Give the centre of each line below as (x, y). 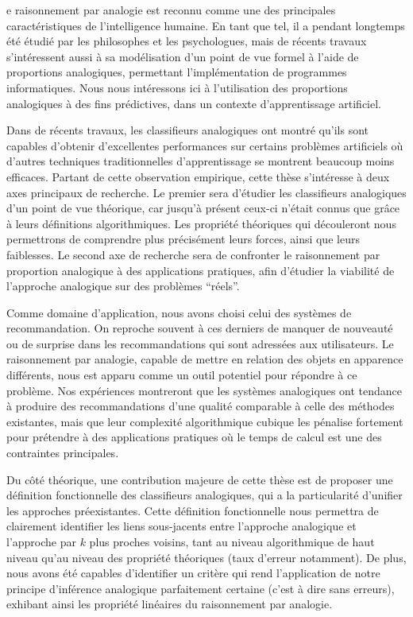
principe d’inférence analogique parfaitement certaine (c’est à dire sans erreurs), (201, 588)
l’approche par (41, 541)
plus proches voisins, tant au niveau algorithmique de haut (232, 541)
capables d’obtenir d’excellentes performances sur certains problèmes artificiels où (205, 145)
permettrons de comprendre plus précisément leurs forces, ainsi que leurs (183, 239)
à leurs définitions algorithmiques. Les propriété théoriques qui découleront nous (201, 223)
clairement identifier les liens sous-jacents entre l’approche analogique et (181, 526)
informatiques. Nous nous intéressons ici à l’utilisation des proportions (177, 87)
